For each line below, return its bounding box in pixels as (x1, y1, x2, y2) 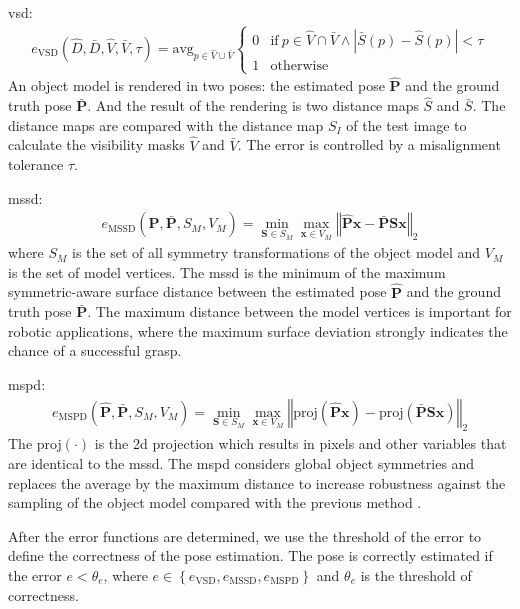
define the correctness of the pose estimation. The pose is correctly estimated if (8, 545, 493, 566)
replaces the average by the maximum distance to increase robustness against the (8, 472, 506, 493)
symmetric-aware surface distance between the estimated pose (8, 281, 387, 302)
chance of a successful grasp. (8, 340, 182, 361)
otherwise (270, 58, 329, 73)
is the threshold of (360, 565, 472, 585)
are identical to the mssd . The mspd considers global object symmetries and (8, 453, 475, 474)
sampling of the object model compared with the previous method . (8, 492, 422, 513)
